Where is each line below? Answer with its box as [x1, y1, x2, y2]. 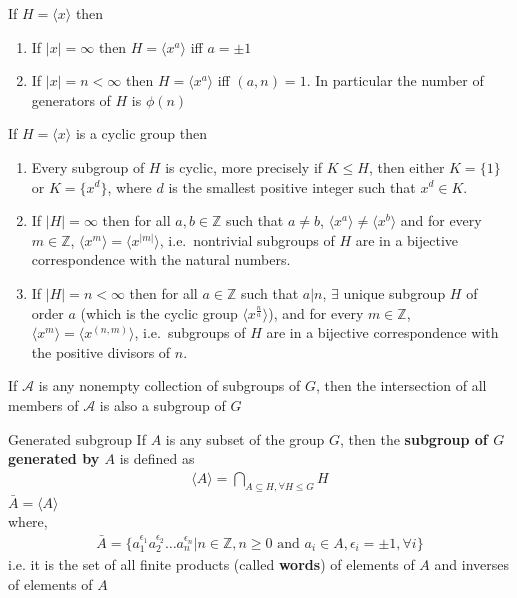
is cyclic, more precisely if [165, 156, 323, 177]
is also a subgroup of [99, 394, 226, 415]
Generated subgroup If [8, 428, 146, 449]
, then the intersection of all [315, 375, 487, 396]
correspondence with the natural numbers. [31, 249, 291, 270]
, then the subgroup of [340, 428, 488, 449]
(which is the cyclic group [80, 302, 238, 323]
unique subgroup [343, 282, 446, 303]
